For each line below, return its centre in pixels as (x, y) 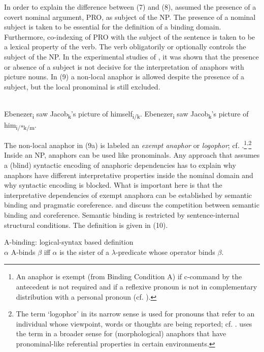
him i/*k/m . (20, 125)
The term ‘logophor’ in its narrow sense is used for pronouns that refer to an (135, 314)
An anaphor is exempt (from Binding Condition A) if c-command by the (129, 276)
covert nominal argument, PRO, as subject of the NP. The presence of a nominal (130, 17)
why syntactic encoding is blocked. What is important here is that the (113, 185)
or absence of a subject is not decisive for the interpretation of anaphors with (124, 66)
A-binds (23, 252)
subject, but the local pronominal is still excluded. (82, 86)
